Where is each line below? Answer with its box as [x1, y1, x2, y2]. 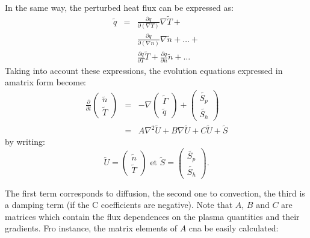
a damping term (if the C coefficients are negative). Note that [5, 198, 233, 211]
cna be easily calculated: [188, 222, 279, 234]
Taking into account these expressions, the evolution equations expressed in [5, 64, 283, 76]
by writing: [5, 135, 45, 148]
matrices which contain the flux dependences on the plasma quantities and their [5, 210, 300, 222]
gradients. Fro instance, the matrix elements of [5, 222, 177, 234]
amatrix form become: [5, 76, 87, 88]
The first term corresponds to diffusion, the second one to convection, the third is [5, 186, 305, 199]
